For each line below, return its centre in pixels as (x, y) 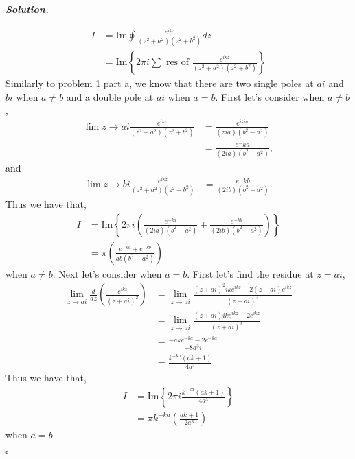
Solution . (27, 9)
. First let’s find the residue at (250, 273)
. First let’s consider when (270, 96)
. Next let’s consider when (107, 273)
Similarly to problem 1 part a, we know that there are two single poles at (160, 83)
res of (177, 63)
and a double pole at (110, 96)
